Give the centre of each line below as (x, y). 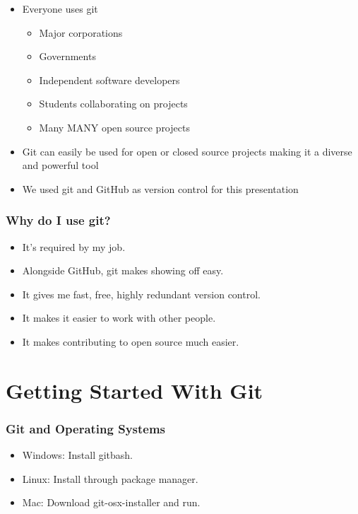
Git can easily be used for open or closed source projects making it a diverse (187, 151)
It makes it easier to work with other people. (119, 318)
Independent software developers (109, 80)
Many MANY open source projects (114, 127)
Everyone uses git (60, 8)
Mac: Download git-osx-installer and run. (111, 502)
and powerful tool (60, 165)
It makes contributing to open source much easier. (131, 341)
